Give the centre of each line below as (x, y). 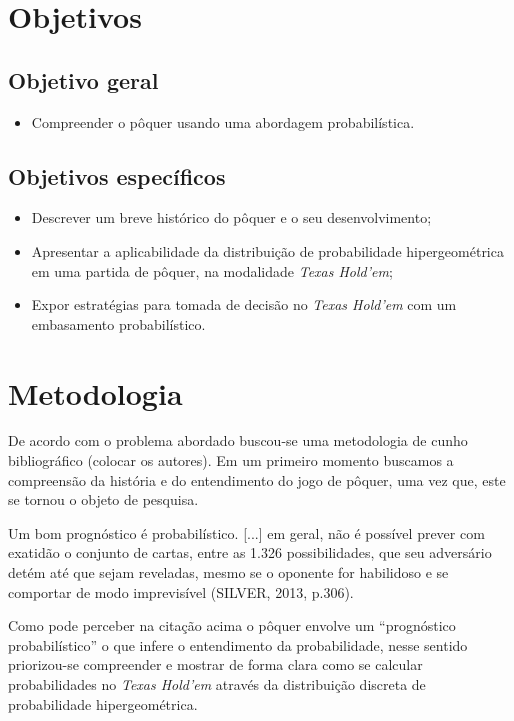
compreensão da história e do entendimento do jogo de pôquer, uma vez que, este (257, 479)
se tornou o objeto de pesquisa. (103, 499)
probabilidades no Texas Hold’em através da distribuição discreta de (217, 684)
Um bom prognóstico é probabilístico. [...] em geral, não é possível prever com (246, 532)
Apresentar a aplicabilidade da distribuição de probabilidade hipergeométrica (267, 250)
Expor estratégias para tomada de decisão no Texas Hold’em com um (244, 304)
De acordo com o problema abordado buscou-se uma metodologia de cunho (238, 440)
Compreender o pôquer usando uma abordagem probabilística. (223, 121)
